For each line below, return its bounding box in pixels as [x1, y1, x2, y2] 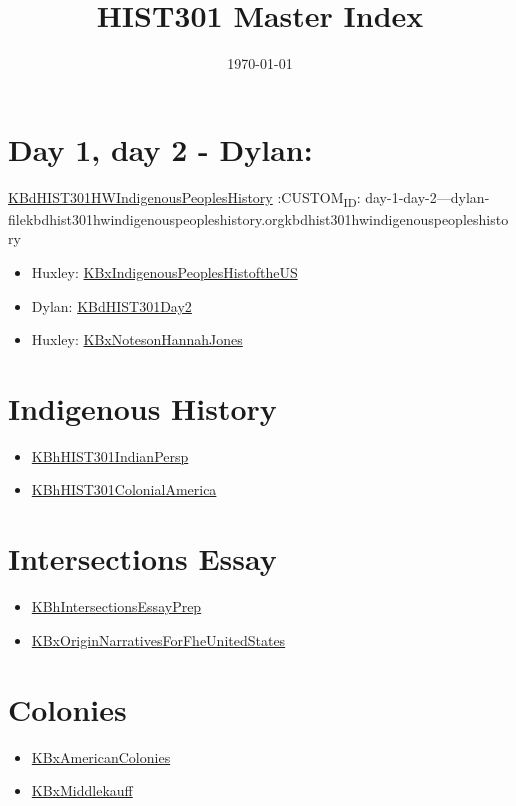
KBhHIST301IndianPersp [31, 445, 189, 466]
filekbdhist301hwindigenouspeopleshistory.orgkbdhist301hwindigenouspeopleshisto [8, 208, 509, 229]
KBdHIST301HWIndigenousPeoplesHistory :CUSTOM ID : [8, 186, 361, 210]
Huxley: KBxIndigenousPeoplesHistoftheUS [31, 261, 298, 282]
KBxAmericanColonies [31, 746, 171, 767]
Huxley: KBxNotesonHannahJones [31, 329, 243, 350]
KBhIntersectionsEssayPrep [31, 596, 202, 617]
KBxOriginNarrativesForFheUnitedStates [31, 629, 286, 650]
